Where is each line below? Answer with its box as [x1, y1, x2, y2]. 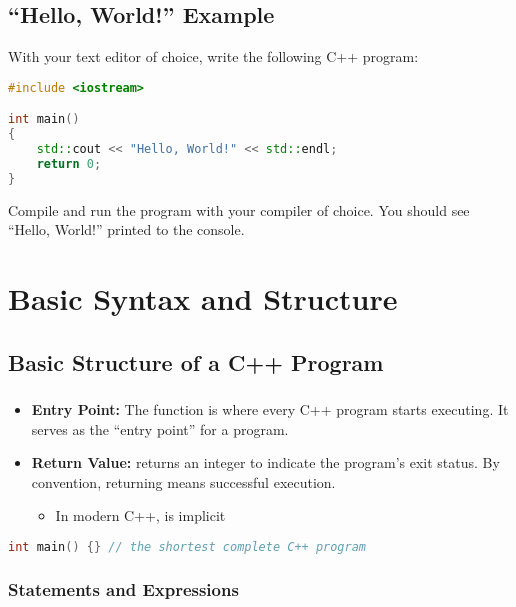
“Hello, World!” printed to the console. [8, 219, 245, 240]
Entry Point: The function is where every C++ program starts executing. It [31, 398, 509, 419]
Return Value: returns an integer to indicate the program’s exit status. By [31, 452, 500, 473]
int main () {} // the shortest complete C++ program [8, 539, 366, 554]
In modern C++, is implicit [55, 505, 226, 526]
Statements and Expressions [8, 576, 239, 601]
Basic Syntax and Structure [8, 278, 398, 319]
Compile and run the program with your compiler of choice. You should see [8, 199, 470, 220]
